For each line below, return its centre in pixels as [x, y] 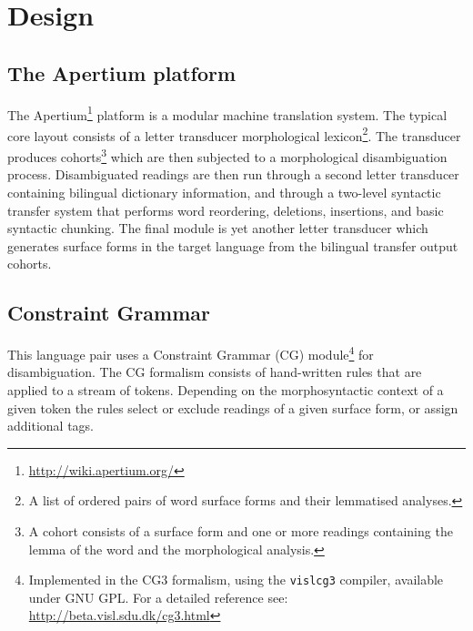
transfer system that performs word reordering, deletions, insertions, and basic [226, 210]
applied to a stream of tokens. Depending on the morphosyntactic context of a [226, 389]
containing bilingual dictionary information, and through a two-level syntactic [224, 192]
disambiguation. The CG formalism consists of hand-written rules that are [215, 372]
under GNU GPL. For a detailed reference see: [158, 597]
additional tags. [50, 426]
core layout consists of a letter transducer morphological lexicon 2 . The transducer [234, 134]
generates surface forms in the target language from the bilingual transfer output [233, 245]
